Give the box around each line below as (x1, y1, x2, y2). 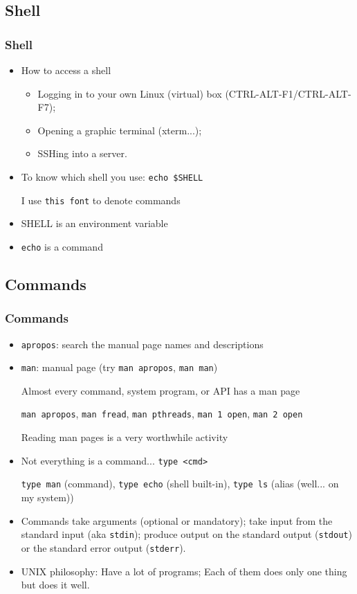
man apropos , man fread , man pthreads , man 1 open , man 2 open (21, 406, 303, 421)
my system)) (21, 490, 74, 504)
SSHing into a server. (37, 146, 127, 161)
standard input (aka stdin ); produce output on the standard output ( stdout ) (21, 527, 352, 541)
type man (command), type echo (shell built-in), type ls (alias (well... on (21, 476, 339, 491)
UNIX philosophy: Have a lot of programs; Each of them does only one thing (21, 564, 347, 578)
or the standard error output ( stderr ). (21, 540, 186, 555)
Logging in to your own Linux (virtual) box (37, 86, 222, 100)
